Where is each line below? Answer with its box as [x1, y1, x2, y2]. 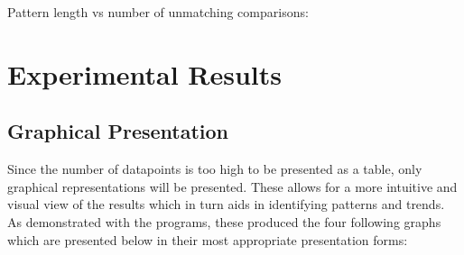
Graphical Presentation [7, 117, 229, 145]
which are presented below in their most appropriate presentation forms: [7, 230, 408, 249]
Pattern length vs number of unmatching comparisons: [7, 3, 309, 21]
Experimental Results [7, 55, 282, 92]
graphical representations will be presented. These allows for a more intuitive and [7, 177, 458, 196]
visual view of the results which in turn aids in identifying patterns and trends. [7, 195, 445, 214]
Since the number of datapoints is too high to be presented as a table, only [7, 159, 422, 178]
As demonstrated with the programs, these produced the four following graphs [7, 212, 441, 231]
